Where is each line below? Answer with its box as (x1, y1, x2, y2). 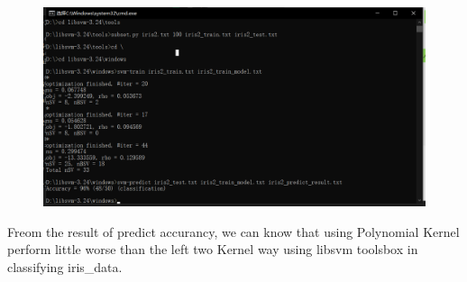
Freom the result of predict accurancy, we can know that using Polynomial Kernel (7, 222, 460, 241)
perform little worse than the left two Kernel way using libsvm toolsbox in (7, 240, 418, 259)
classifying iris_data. (7, 257, 123, 276)
